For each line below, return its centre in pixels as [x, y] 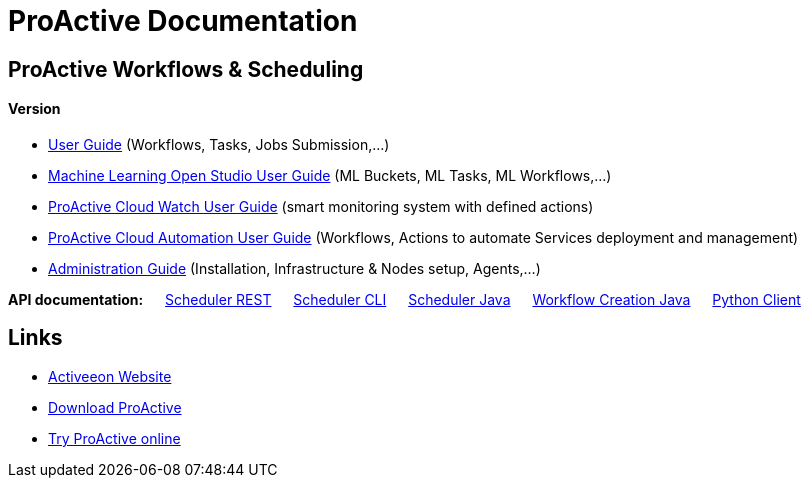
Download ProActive [115, 407]
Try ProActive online [114, 438]
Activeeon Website [110, 376]
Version [34, 109]
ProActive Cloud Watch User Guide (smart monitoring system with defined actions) [321, 206]
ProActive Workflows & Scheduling [186, 69]
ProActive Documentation [183, 21]
